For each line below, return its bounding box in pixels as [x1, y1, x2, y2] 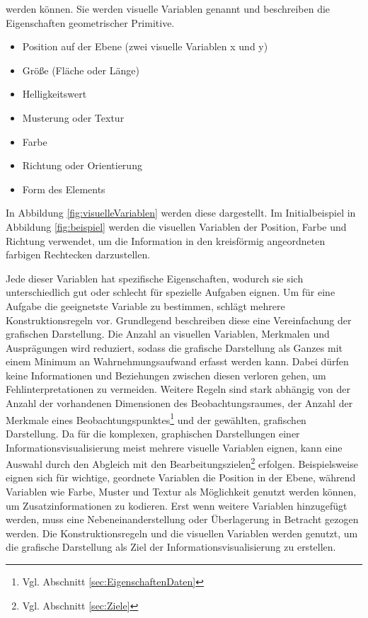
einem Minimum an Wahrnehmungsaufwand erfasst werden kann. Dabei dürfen [6, 354, 349, 369]
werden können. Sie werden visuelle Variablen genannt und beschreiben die [6, 1, 330, 16]
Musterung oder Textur [22, 110, 125, 125]
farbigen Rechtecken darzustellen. [6, 247, 151, 262]
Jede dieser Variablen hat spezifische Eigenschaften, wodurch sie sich [6, 270, 304, 285]
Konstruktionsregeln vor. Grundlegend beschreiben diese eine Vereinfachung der [6, 312, 352, 327]
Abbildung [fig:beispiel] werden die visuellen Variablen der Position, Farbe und [6, 219, 347, 234]
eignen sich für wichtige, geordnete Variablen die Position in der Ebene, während [6, 470, 356, 485]
